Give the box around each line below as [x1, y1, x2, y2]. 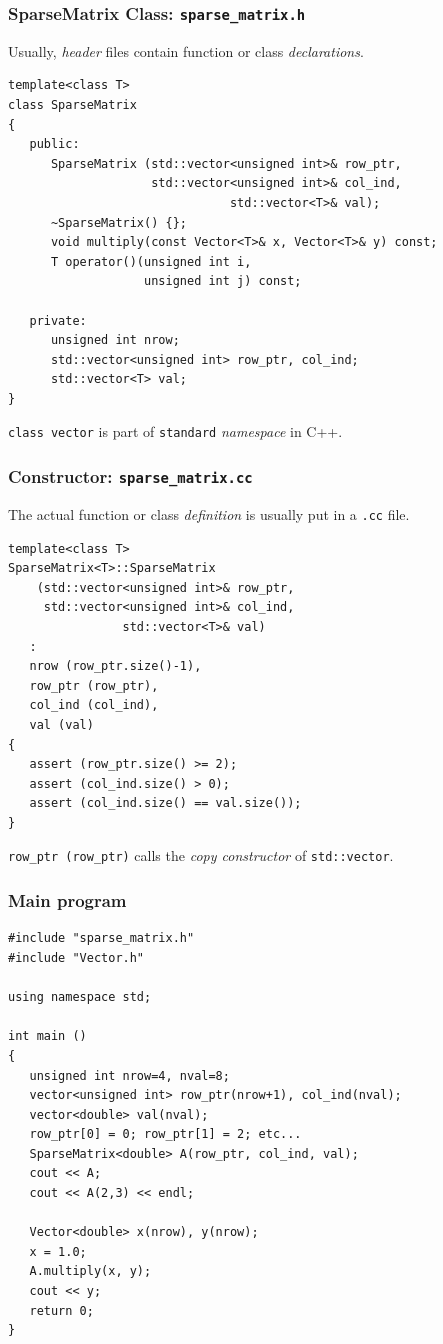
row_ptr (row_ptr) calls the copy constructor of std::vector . [8, 845, 394, 866]
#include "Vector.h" [8, 950, 145, 965]
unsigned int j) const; [144, 274, 302, 289]
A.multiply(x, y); [29, 1264, 152, 1279]
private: [29, 313, 87, 328]
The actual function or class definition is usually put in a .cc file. [8, 503, 410, 524]
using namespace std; [8, 990, 152, 1005]
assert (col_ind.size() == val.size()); [29, 796, 302, 811]
